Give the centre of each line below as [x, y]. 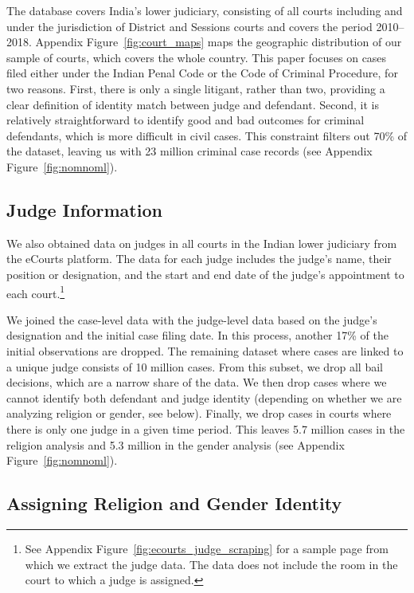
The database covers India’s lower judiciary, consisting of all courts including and [205, 10]
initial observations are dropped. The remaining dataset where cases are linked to [205, 350]
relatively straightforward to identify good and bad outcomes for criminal [186, 120]
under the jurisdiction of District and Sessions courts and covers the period [189, 26]
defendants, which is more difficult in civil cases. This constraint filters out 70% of [207, 135]
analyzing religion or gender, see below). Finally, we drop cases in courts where [199, 413]
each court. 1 [36, 292]
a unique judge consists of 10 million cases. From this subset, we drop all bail [195, 366]
